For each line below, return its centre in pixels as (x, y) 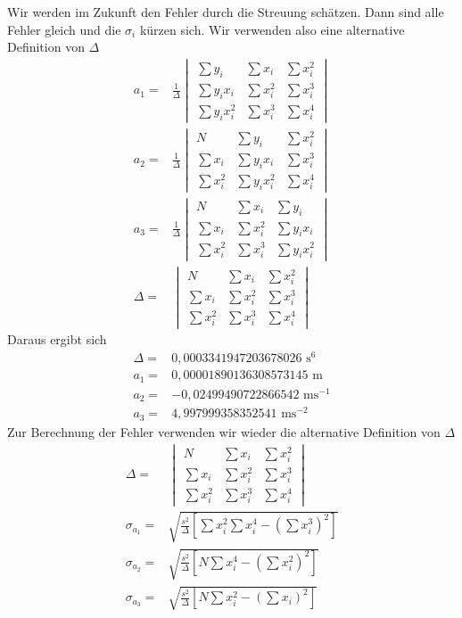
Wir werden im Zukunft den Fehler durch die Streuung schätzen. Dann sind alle (226, 12)
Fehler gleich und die (64, 29)
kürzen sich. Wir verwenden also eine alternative (272, 29)
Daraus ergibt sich (57, 339)
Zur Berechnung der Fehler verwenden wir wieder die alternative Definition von (224, 431)
